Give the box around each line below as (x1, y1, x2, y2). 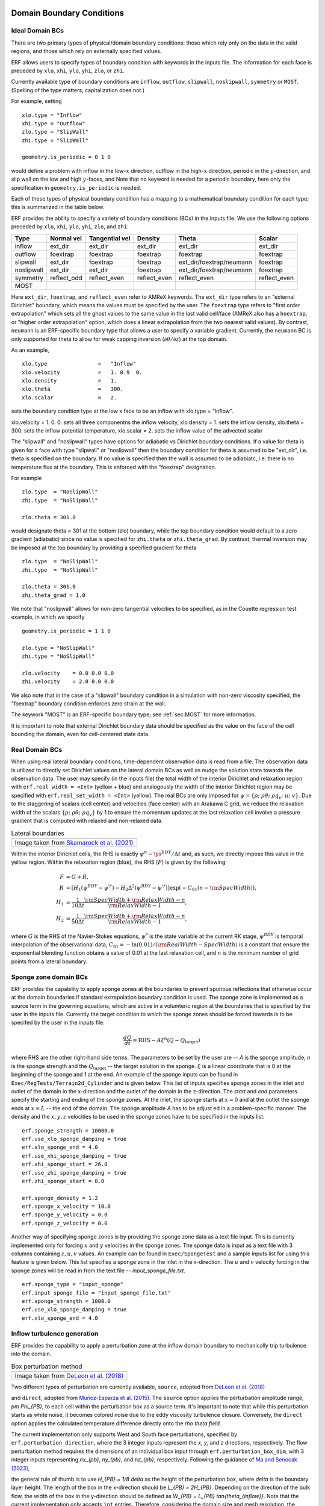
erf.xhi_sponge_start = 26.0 (22, 1161, 108, 1168)
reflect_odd (50, 273, 82, 282)
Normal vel (50, 234, 82, 242)
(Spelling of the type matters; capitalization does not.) (11, 86, 145, 93)
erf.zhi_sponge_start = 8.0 (22, 1178, 105, 1184)
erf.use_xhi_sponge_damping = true (22, 1152, 127, 1159)
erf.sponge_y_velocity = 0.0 (22, 1211, 108, 1218)
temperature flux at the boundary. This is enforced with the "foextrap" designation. (11, 463, 217, 470)
